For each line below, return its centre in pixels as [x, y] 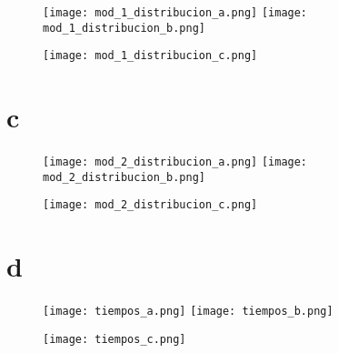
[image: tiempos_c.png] [114, 339]
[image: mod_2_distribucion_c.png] [150, 205]
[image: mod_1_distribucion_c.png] [150, 56]
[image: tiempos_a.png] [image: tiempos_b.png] [188, 312]
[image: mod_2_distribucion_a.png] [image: [175, 162]
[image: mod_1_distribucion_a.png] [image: [175, 13]
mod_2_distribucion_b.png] [124, 177]
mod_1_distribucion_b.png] [124, 28]
